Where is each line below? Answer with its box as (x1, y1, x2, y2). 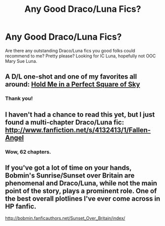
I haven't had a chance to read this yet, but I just (5, 110, 155, 119)
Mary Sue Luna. (5, 58, 37, 64)
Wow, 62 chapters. (5, 148, 51, 155)
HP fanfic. (5, 202, 37, 211)
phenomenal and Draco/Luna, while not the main (5, 179, 158, 187)
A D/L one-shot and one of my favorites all (5, 73, 137, 81)
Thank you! (5, 95, 33, 102)
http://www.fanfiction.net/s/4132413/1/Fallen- (5, 126, 151, 134)
